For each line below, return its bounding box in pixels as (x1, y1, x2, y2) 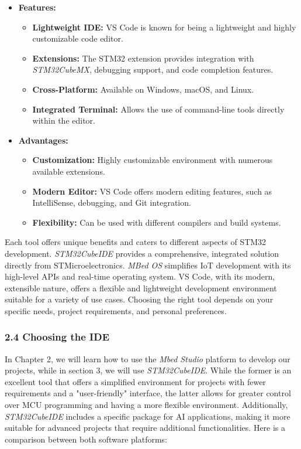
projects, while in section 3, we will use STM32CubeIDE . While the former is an (5, 364, 292, 376)
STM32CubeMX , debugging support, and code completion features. (32, 63, 274, 76)
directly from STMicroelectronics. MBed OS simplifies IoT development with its (5, 258, 291, 271)
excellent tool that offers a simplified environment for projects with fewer (5, 375, 266, 387)
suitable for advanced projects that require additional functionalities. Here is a (5, 421, 286, 434)
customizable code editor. (32, 32, 123, 45)
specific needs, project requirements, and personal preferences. (5, 304, 227, 317)
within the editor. (32, 114, 95, 127)
